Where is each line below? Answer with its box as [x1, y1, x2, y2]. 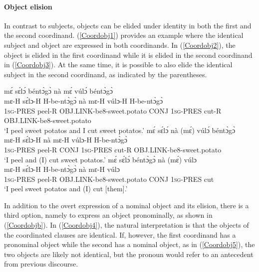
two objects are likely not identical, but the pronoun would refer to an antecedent [4, 249, 254, 259]
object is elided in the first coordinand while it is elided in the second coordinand [4, 49, 253, 60]
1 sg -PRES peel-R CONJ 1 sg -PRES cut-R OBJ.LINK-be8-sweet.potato [4, 144, 222, 154]
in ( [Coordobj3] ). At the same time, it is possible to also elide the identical [4, 59, 233, 70]
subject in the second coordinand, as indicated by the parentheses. [4, 69, 207, 79]
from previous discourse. [4, 259, 78, 269]
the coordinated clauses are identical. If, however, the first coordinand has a [4, 229, 236, 240]
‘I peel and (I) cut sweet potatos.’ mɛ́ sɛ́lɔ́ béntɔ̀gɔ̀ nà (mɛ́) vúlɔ [4, 154, 197, 164]
